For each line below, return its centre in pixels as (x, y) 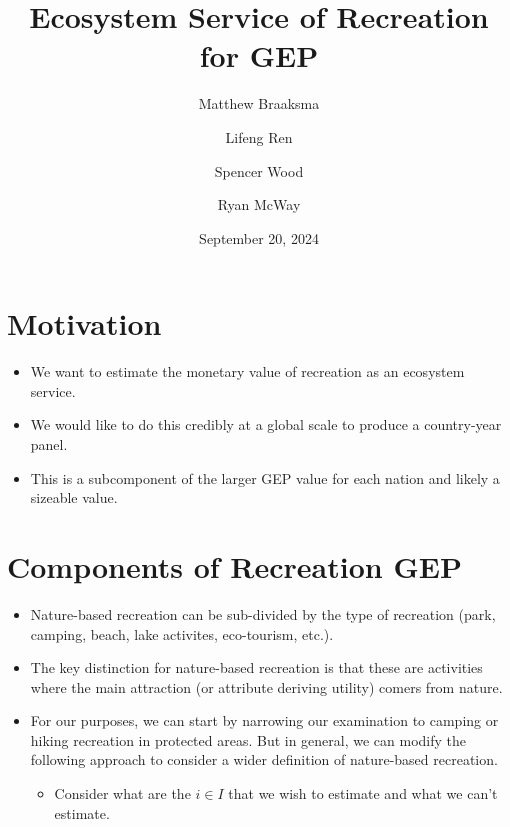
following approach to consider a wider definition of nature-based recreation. (264, 759)
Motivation (84, 323)
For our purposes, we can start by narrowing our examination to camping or (264, 720)
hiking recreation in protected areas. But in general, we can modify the (248, 739)
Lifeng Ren (259, 136)
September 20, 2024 (259, 237)
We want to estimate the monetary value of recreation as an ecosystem (247, 371)
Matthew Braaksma (259, 103)
